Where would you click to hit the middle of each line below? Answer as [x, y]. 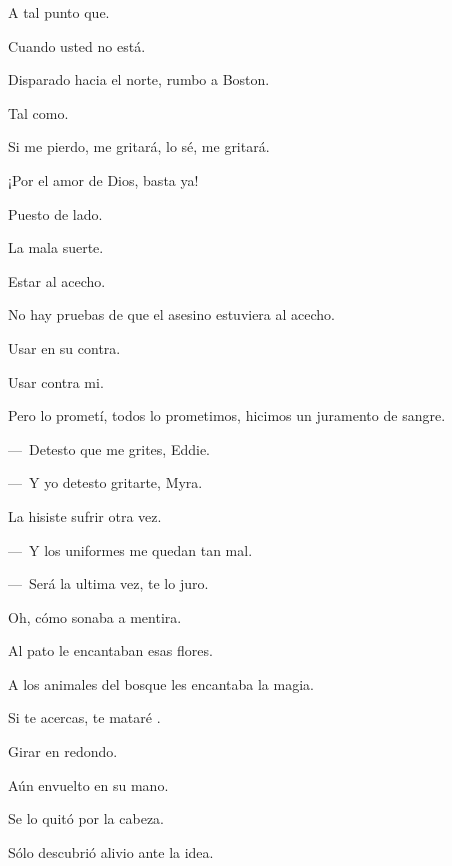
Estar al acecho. [57, 280]
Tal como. [38, 112]
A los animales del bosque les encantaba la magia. [161, 683]
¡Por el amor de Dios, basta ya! [103, 179]
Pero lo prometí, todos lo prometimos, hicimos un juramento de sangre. [227, 415]
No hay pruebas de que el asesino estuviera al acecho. [172, 314]
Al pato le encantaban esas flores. [110, 650]
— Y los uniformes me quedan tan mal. [130, 549]
